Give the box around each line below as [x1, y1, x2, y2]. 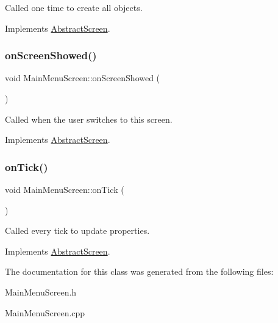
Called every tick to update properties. [5, 224, 150, 237]
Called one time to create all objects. [5, 1, 143, 13]
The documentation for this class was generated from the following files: [5, 265, 274, 278]
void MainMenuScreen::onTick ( [5, 183, 124, 195]
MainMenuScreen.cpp [5, 306, 85, 319]
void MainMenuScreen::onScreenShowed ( [5, 71, 160, 84]
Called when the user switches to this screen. [5, 112, 173, 125]
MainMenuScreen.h [5, 285, 77, 298]
